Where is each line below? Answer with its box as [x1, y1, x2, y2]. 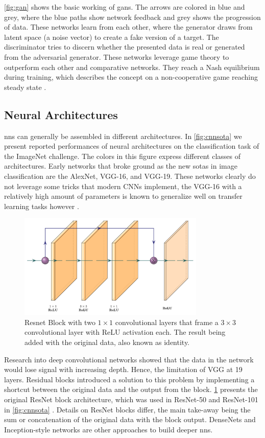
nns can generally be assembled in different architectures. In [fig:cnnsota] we [4, 130, 242, 141]
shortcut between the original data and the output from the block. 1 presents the [4, 384, 258, 395]
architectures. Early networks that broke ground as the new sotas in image [4, 160, 237, 171]
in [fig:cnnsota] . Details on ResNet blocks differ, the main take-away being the [4, 404, 251, 414]
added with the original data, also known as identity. [25, 337, 190, 348]
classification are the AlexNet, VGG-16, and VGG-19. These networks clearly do [4, 170, 256, 181]
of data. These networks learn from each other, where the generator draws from [4, 21, 253, 32]
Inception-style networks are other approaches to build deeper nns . [4, 424, 213, 434]
